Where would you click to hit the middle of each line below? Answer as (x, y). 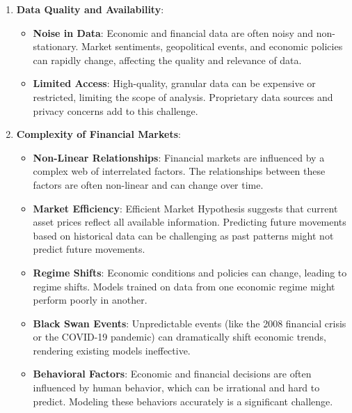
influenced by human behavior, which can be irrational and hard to (176, 388)
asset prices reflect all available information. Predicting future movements (190, 222)
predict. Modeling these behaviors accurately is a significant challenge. (183, 401)
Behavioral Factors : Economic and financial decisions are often (172, 374)
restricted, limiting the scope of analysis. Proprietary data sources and (183, 96)
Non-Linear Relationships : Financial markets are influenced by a (179, 157)
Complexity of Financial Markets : (98, 134)
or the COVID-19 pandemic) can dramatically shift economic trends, (179, 337)
